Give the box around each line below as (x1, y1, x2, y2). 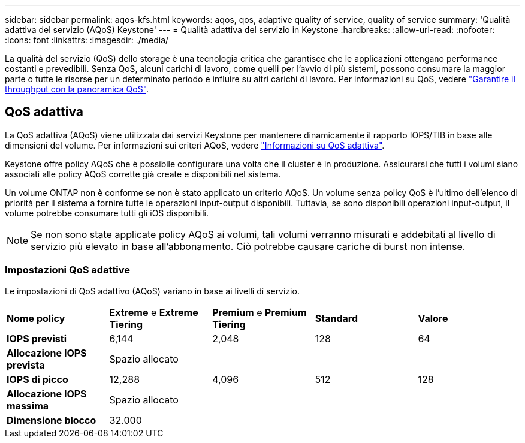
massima (7, 399, 49, 412)
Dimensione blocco (7, 414, 96, 426)
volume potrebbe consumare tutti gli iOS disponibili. (5, 207, 209, 218)
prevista (7, 358, 45, 371)
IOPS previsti (7, 332, 67, 345)
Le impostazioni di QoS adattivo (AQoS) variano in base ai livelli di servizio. (5, 285, 300, 296)
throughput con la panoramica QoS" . (5, 84, 149, 94)
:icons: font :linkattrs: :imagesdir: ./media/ (5, 35, 169, 45)
